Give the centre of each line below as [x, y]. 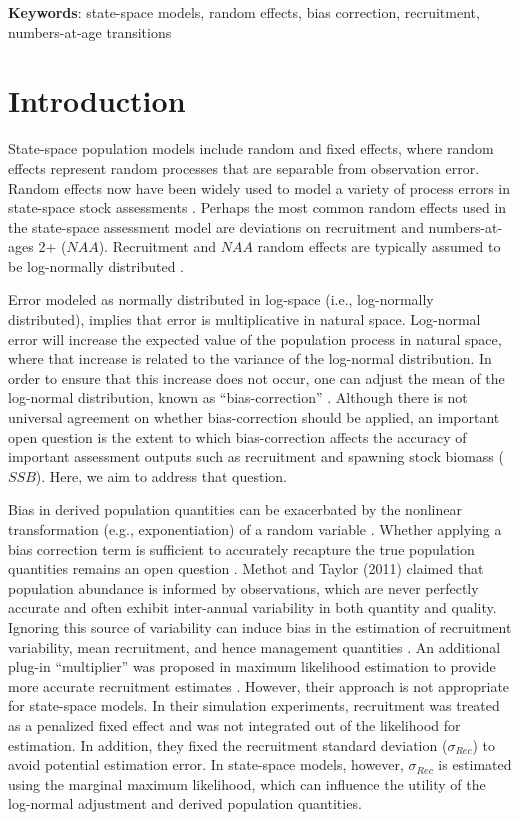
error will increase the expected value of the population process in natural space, [255, 338]
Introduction [97, 100]
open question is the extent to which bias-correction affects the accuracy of [237, 436]
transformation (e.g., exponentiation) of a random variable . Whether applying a [255, 529]
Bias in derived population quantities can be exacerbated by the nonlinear [235, 509]
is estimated [475, 764]
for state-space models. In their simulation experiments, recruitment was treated [254, 705]
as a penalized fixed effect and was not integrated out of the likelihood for [234, 724]
